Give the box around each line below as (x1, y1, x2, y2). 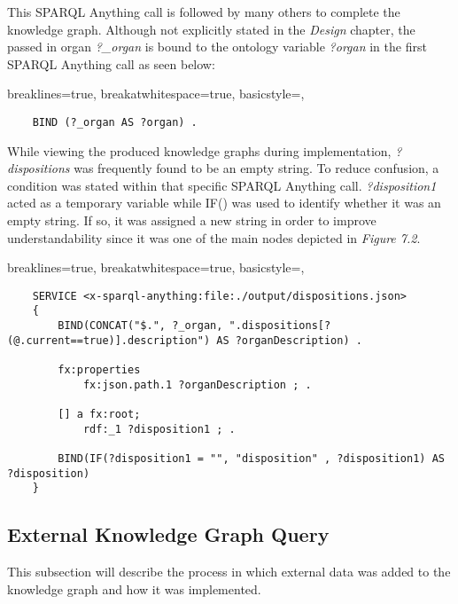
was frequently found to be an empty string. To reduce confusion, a (74, 159, 439, 177)
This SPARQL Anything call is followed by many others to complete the (7, 3, 400, 20)
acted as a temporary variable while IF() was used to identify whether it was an (7, 193, 441, 212)
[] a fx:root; (58, 408, 141, 421)
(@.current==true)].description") (7, 333, 211, 347)
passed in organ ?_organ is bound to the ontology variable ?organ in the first (7, 37, 427, 56)
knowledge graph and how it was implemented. (7, 579, 261, 598)
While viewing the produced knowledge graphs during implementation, (7, 141, 392, 160)
